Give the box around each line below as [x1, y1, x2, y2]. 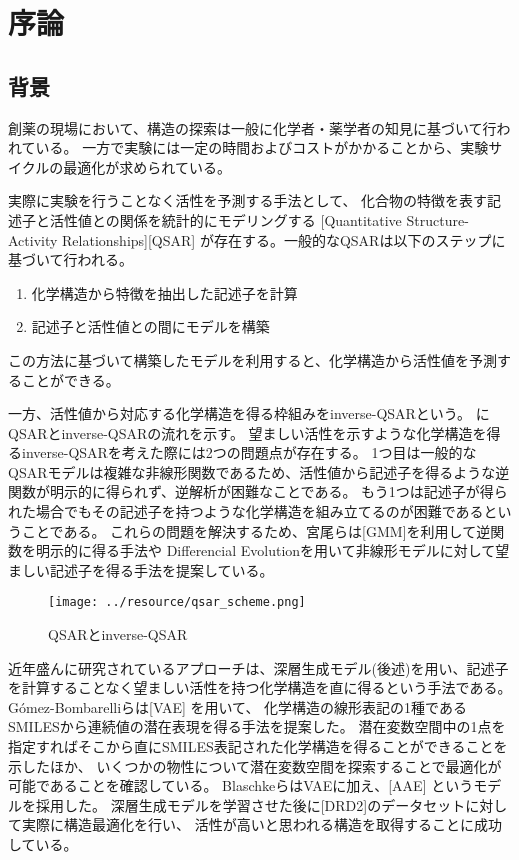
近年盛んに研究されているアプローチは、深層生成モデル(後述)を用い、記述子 [8, 657, 509, 678]
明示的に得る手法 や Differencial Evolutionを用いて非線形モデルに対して [35, 540, 496, 561]
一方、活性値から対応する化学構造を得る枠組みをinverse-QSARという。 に [8, 403, 490, 424]
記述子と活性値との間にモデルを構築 [31, 316, 270, 337]
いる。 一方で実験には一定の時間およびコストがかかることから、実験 [35, 137, 489, 158]
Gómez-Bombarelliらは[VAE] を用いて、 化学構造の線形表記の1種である [8, 696, 467, 717]
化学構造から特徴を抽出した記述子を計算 [31, 282, 298, 303]
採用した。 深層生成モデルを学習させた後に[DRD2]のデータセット [35, 794, 466, 815]
